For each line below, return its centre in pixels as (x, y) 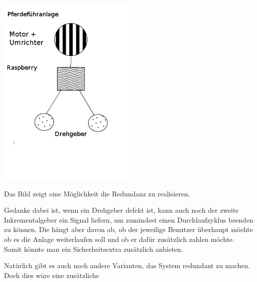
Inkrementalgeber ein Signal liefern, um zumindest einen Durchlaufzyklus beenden (129, 219)
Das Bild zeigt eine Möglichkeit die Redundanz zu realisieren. (97, 193)
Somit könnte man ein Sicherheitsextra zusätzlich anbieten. (94, 249)
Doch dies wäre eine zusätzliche (52, 275)
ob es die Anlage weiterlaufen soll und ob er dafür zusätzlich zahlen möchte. (119, 239)
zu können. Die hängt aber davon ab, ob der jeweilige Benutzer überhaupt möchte (128, 229)
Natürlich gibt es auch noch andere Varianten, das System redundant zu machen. (127, 265)
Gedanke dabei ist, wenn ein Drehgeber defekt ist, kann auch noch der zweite (121, 210)
